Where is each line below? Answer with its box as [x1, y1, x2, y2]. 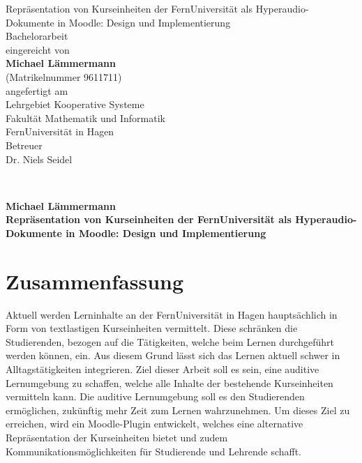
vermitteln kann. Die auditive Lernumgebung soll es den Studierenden [6, 389, 305, 404]
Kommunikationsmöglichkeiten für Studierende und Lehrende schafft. [6, 443, 302, 458]
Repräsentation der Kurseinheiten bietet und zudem [6, 430, 228, 444]
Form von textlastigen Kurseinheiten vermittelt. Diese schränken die [6, 321, 298, 335]
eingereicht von [6, 42, 70, 56]
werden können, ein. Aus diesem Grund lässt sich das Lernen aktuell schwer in [6, 348, 340, 363]
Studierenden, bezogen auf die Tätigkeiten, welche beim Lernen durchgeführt [6, 334, 335, 349]
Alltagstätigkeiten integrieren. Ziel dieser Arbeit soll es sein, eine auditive [6, 362, 319, 376]
